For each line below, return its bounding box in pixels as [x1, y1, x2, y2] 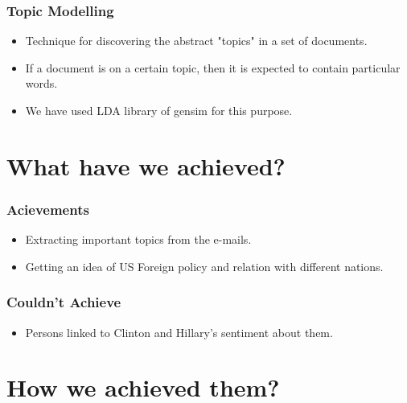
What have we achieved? [6, 149, 286, 182]
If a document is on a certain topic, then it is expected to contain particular [25, 59, 401, 76]
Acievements [6, 199, 89, 219]
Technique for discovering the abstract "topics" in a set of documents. [25, 32, 368, 49]
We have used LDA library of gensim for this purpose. [25, 102, 293, 118]
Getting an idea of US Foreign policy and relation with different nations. [25, 257, 384, 274]
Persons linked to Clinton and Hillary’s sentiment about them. [25, 323, 333, 340]
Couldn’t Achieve [6, 292, 121, 312]
